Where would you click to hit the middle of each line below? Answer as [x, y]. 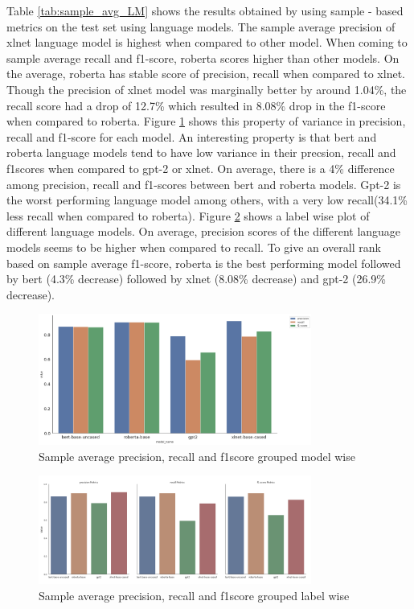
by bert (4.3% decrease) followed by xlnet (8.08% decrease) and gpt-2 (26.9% [196, 279]
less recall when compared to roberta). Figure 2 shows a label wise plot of [188, 215]
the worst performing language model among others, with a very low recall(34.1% [207, 200]
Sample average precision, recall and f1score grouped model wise [197, 456]
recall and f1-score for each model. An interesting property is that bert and [192, 136]
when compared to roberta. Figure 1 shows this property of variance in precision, [206, 121]
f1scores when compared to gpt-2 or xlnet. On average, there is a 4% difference [201, 168]
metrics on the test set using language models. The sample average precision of [201, 26]
